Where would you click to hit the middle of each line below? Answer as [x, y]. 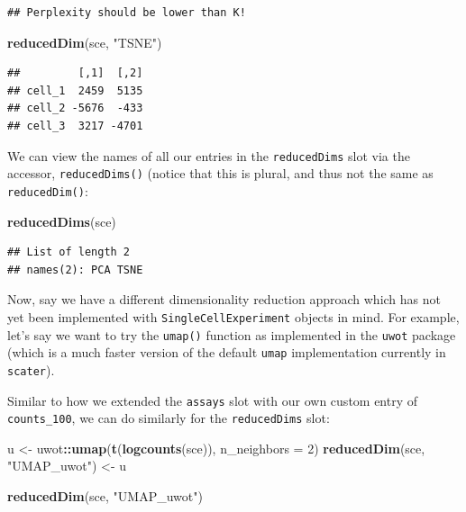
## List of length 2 [69, 252]
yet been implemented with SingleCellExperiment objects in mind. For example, [233, 316]
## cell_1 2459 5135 [75, 90]
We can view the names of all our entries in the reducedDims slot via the [209, 155]
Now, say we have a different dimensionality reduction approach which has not [224, 299]
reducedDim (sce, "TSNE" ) [85, 42]
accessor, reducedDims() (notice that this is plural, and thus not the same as [220, 173]
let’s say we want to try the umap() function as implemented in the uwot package [232, 334]
